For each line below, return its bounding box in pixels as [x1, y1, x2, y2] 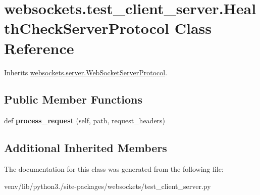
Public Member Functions [4, 91, 142, 107]
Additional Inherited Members [4, 140, 167, 156]
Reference [4, 37, 74, 58]
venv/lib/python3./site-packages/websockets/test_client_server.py [4, 180, 211, 191]
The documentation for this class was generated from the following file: [4, 164, 224, 174]
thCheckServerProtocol [4, 18, 170, 38]
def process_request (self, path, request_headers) [4, 115, 166, 126]
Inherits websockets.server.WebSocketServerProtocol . [4, 67, 168, 77]
